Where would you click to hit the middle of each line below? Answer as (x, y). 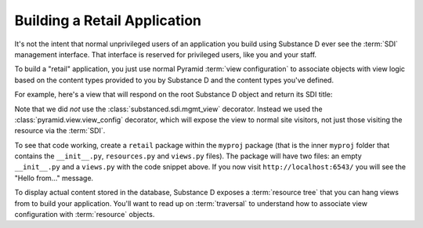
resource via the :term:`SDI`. (60, 131)
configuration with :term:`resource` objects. (85, 215)
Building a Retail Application (108, 20)
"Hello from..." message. (54, 178)
